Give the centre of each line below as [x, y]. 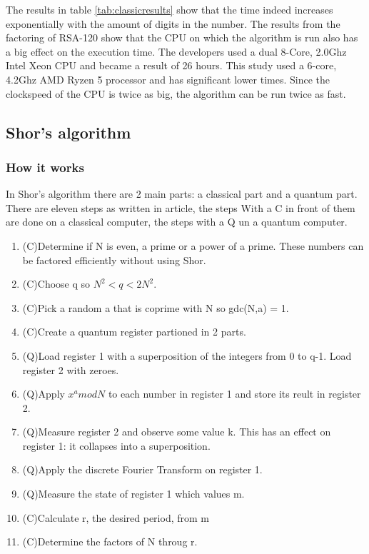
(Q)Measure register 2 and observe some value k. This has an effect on [177, 432]
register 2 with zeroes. [71, 369]
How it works [45, 167]
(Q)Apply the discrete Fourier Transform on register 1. [142, 469]
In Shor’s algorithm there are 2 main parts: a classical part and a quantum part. [182, 194]
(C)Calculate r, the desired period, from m [116, 517]
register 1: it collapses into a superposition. [116, 445]
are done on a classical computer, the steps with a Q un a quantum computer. [177, 222]
